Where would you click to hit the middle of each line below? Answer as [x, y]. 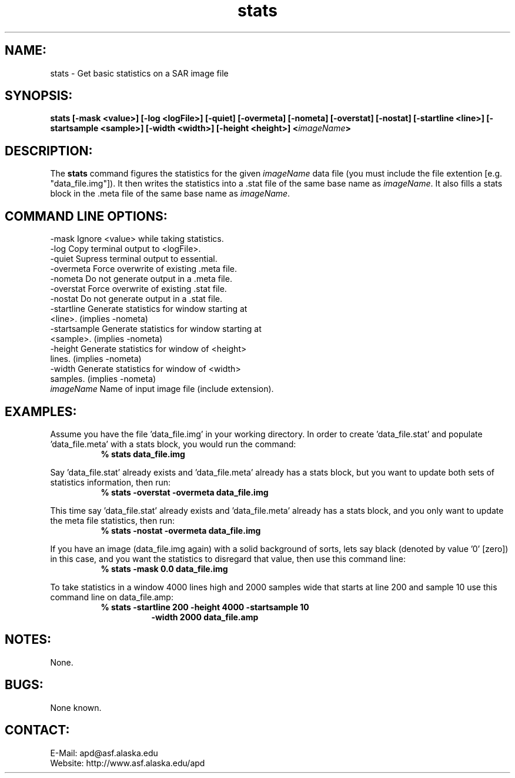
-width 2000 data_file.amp [205, 617]
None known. [76, 707]
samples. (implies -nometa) [103, 379]
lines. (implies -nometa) [96, 359]
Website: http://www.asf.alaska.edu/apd [128, 763]
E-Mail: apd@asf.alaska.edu [104, 753]
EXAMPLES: [41, 411]
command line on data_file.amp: [112, 597]
